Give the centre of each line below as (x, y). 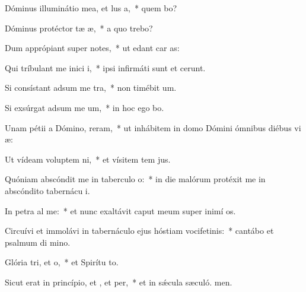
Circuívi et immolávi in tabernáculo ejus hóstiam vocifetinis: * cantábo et (139, 231)
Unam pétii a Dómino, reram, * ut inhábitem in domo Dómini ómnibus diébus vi (153, 127)
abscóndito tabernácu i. (47, 190)
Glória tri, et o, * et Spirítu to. (62, 262)
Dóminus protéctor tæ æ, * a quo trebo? (79, 28)
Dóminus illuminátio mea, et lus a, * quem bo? (91, 8)
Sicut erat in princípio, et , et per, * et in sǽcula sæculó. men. (119, 282)
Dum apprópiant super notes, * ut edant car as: (92, 48)
